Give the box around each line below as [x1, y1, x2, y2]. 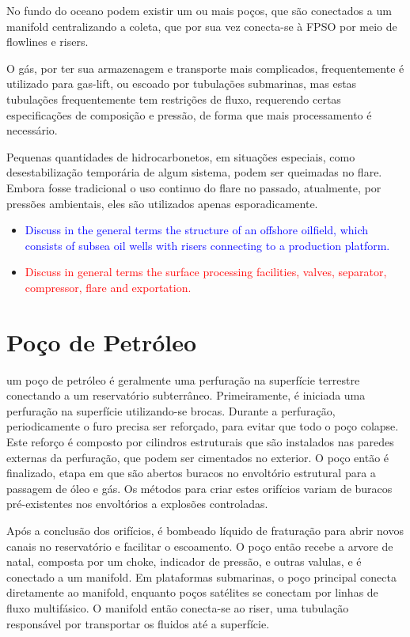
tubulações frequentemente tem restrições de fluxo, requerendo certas [6, 90, 341, 107]
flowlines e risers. [6, 33, 89, 50]
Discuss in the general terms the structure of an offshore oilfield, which [25, 222, 369, 238]
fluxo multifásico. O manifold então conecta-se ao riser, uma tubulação [6, 599, 349, 616]
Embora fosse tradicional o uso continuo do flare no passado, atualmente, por [6, 179, 382, 195]
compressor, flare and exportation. [25, 279, 192, 295]
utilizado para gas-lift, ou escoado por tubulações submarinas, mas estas [6, 75, 357, 92]
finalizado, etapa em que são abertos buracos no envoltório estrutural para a [6, 464, 376, 481]
